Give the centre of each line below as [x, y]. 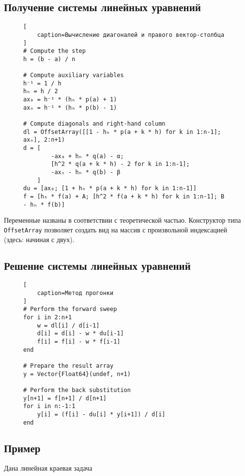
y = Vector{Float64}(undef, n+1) [77, 374]
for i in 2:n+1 [48, 317]
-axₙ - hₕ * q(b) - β [86, 172]
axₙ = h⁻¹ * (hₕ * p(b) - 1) [70, 107]
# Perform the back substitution [77, 390]
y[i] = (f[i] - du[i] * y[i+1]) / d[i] [101, 414]
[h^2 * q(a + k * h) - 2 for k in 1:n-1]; [120, 164]
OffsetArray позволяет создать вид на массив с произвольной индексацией [116, 229]
